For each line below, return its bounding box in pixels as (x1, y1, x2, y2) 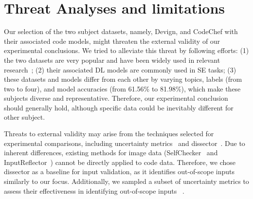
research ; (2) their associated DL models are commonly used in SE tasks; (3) (4, 64, 236, 74)
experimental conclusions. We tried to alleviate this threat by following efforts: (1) (4, 45, 249, 55)
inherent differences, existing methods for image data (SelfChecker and (4, 147, 218, 158)
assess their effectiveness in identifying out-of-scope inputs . (4, 185, 184, 196)
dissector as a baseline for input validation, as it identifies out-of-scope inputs (4, 166, 235, 177)
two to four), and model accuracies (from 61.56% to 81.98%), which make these (4, 83, 241, 93)
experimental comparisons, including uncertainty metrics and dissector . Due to (4, 138, 245, 148)
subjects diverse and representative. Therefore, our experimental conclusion (4, 93, 228, 103)
